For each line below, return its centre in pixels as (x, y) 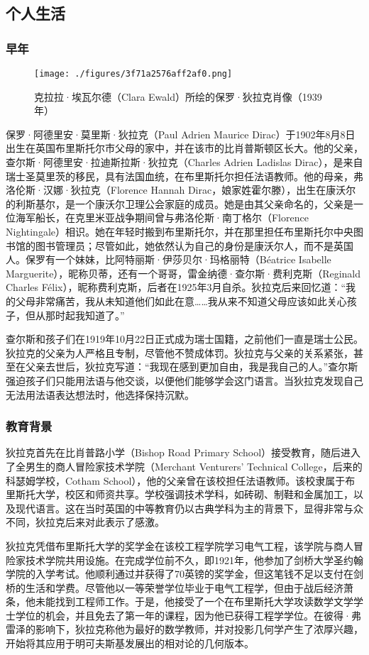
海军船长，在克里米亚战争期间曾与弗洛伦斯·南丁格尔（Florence (162, 218)
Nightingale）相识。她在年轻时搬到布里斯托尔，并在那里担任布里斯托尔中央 (180, 231)
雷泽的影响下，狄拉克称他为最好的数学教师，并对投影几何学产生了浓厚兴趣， (184, 629)
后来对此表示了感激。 (115, 522)
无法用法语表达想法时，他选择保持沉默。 (100, 394)
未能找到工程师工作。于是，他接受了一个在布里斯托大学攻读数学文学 (194, 601)
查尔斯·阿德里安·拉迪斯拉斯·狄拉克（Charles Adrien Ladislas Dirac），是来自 (184, 162)
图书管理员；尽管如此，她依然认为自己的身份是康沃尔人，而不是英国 (194, 245)
